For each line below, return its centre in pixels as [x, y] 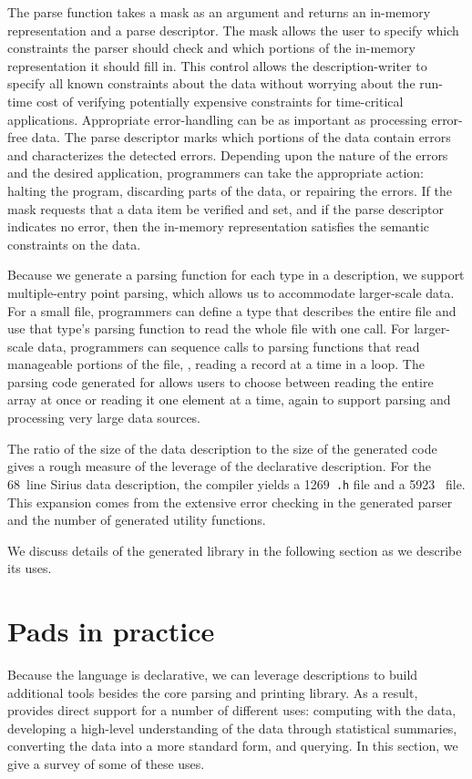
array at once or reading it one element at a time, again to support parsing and [229, 400]
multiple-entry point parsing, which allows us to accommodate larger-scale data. [231, 292]
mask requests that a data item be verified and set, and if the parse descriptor [226, 208]
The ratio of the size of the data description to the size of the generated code [222, 448]
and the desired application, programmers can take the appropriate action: [215, 173]
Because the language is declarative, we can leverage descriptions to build [213, 674]
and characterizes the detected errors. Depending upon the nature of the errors [228, 154]
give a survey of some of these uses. [106, 763]
